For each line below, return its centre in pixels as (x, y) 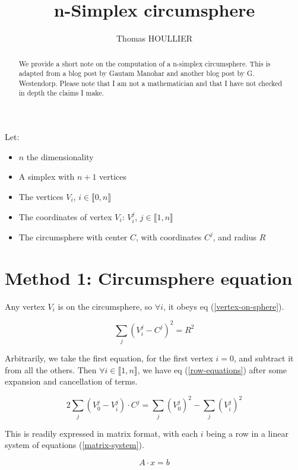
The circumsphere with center (73, 236)
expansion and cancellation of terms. (71, 381)
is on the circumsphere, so (105, 306)
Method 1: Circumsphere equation (149, 277)
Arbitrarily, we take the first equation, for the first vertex (109, 358)
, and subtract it (264, 358)
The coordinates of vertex (65, 216)
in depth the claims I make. (61, 93)
